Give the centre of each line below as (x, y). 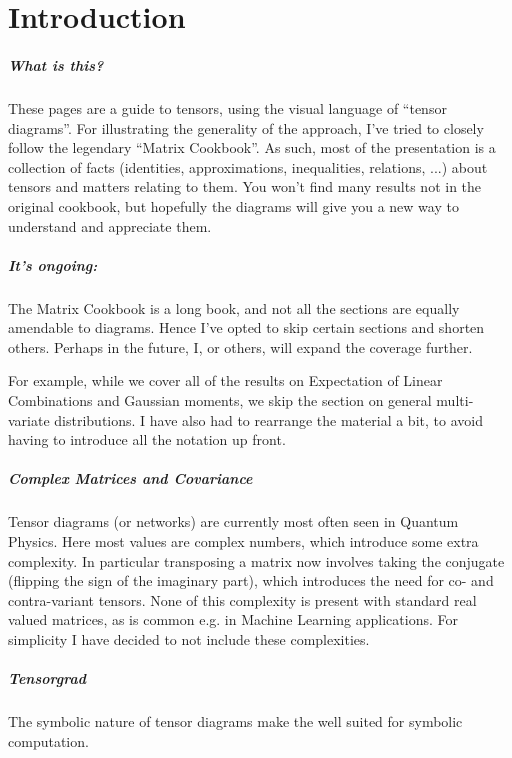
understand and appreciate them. (110, 225)
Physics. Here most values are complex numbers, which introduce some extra (243, 540)
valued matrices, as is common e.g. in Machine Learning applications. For (233, 619)
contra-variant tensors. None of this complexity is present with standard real (242, 599)
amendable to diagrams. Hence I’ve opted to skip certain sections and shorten (246, 327)
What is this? (56, 64)
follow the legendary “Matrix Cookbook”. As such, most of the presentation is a (252, 147)
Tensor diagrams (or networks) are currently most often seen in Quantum (233, 521)
